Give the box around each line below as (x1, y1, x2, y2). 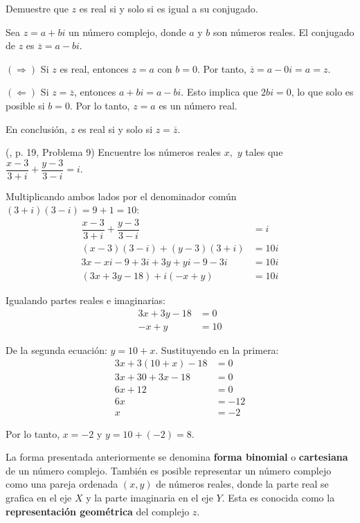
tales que (245, 145, 283, 159)
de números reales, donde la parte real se (156, 477, 329, 491)
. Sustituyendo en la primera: (155, 342, 279, 357)
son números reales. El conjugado (213, 24, 354, 39)
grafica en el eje (6, 490, 72, 504)
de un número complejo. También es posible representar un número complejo (6, 463, 332, 477)
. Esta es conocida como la (222, 490, 335, 504)
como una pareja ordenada (6, 477, 118, 491)
